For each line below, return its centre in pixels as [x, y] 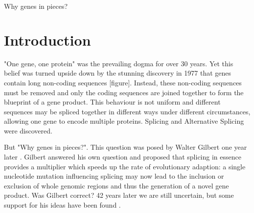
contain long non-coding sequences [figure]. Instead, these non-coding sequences [123, 82]
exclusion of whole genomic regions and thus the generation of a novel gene [116, 185]
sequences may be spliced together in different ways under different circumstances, [127, 111]
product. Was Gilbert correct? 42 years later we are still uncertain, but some [119, 195]
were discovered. [28, 130]
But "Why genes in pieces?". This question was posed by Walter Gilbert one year [126, 147]
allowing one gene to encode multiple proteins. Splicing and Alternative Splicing [124, 121]
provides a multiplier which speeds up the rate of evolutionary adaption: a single [125, 166]
